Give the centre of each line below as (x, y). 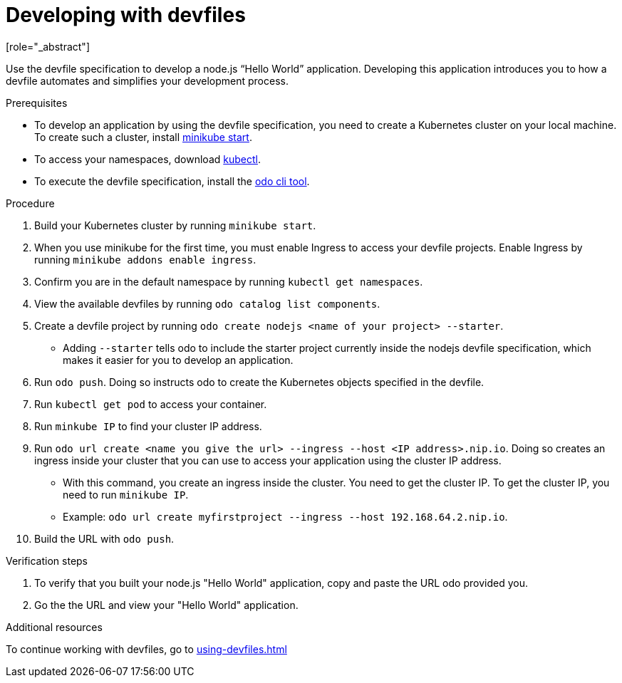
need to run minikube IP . (126, 494)
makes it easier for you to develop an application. (178, 360)
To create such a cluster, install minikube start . (143, 137)
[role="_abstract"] (48, 46)
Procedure (30, 203)
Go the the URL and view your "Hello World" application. (166, 605)
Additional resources (54, 627)
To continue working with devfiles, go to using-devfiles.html (146, 649)
